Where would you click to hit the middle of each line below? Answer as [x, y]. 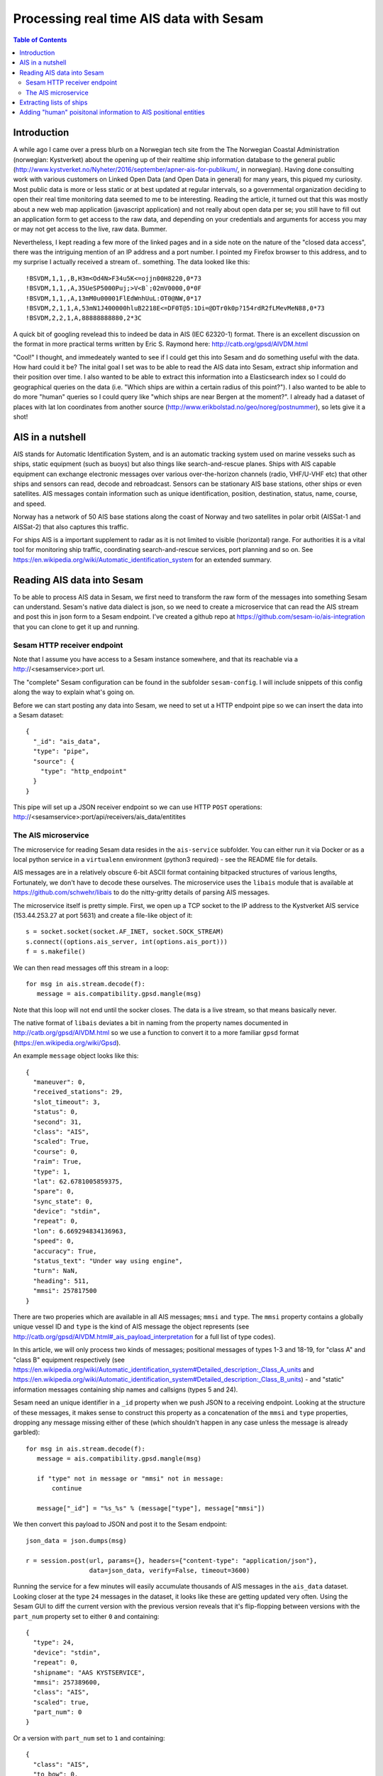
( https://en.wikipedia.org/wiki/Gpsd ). [67, 1043]
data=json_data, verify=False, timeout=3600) [170, 1570]
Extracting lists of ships [54, 102]
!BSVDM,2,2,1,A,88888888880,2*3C [84, 318]
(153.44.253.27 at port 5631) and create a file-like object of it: [103, 915]
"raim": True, [57, 1162]
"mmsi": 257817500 [65, 1291]
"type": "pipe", [61, 752]
